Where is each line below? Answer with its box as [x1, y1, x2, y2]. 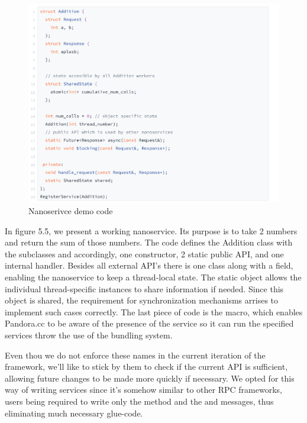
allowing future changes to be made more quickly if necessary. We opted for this [5, 372, 295, 384]
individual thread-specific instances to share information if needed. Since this [5, 282, 284, 295]
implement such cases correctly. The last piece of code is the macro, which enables [5, 305, 303, 318]
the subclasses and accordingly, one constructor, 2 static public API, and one [5, 247, 284, 260]
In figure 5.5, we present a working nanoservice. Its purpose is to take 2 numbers [5, 224, 298, 237]
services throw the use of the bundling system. [5, 329, 173, 341]
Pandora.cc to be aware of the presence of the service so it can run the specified [5, 317, 294, 330]
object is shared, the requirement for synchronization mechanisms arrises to [5, 294, 279, 306]
